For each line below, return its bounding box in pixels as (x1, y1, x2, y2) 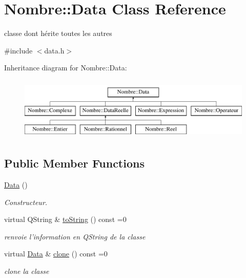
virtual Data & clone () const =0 (4, 248, 108, 259)
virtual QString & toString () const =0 (4, 214, 127, 225)
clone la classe (4, 266, 49, 276)
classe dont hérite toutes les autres (4, 28, 112, 39)
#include (4, 45, 33, 55)
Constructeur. (4, 196, 48, 207)
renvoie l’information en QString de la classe (4, 231, 146, 242)
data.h (44, 45, 65, 55)
